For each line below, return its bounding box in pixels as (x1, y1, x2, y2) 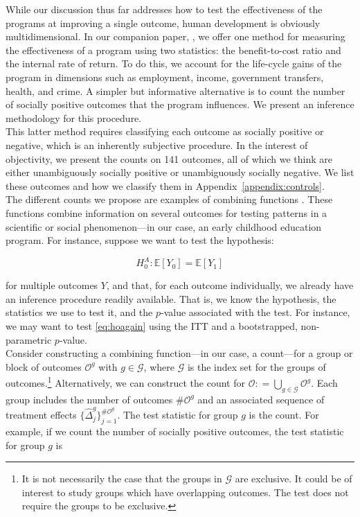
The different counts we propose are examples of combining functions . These (6, 192, 333, 207)
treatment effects (6, 408, 77, 422)
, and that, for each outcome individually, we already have (106, 278, 354, 292)
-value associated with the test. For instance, (161, 305, 350, 319)
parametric (6, 332, 52, 347)
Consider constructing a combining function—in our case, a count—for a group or (6, 346, 353, 360)
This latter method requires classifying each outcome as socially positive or (6, 124, 324, 139)
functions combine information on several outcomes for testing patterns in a (6, 205, 327, 220)
